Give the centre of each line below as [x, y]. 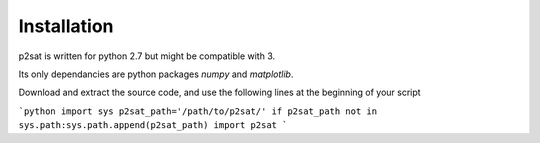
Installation [66, 26]
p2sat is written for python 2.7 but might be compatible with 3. [147, 56]
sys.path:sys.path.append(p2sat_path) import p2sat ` [153, 125]
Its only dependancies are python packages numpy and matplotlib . [156, 74]
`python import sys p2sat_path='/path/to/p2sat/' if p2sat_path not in [198, 111]
